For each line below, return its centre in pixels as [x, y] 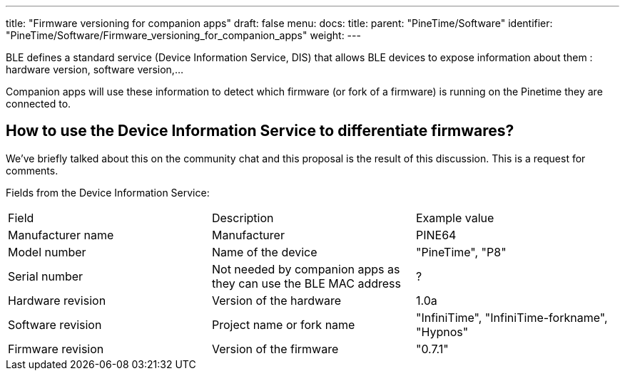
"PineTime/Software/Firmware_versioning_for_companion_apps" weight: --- [183, 35]
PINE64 [436, 235]
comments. [32, 170]
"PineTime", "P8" [461, 252]
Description [243, 218]
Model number [47, 252]
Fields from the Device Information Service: [108, 192]
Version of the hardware [276, 300]
